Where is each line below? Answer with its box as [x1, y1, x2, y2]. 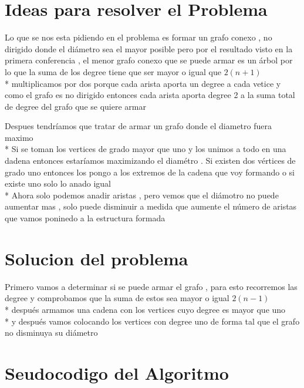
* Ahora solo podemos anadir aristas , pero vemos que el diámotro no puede [5, 188, 279, 201]
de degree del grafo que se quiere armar [5, 100, 146, 112]
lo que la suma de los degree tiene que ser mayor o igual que [5, 65, 221, 77]
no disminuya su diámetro [5, 326, 98, 339]
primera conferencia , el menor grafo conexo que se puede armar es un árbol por [5, 54, 293, 66]
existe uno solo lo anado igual [5, 177, 111, 190]
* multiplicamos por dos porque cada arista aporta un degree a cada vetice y [5, 77, 281, 89]
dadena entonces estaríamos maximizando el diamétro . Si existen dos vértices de [5, 154, 296, 167]
